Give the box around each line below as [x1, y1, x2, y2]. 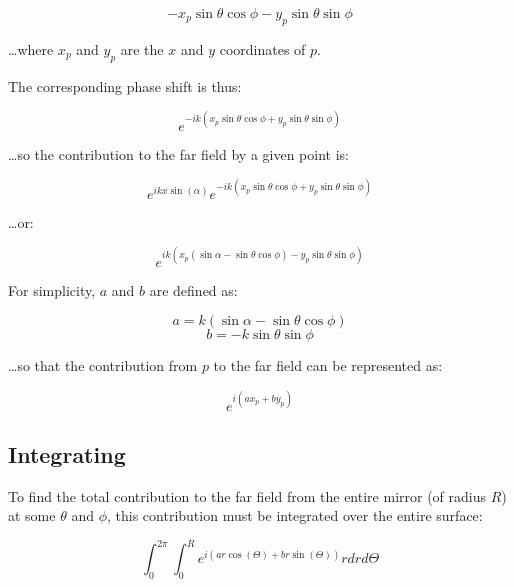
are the [120, 38, 164, 59]
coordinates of [219, 38, 306, 59]
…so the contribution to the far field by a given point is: [8, 143, 349, 164]
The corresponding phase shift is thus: [8, 75, 242, 96]
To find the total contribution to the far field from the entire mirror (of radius [8, 485, 487, 506]
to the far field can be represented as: [213, 355, 443, 376]
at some [8, 505, 56, 526]
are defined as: [149, 279, 238, 300]
